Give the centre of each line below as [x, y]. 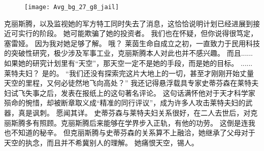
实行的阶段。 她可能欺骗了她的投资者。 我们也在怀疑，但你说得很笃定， [138, 33]
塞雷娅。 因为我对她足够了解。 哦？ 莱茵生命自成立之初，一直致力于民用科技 [132, 43]
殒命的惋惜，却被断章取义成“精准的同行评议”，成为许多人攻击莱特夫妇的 [125, 103]
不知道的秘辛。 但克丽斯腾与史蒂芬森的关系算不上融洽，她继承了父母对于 [133, 133]
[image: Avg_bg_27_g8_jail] [72, 7]
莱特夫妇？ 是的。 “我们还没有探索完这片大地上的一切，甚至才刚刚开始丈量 [129, 73]
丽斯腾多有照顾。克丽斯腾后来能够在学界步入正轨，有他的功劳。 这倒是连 [126, 122]
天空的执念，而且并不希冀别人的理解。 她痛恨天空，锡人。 [101, 142]
